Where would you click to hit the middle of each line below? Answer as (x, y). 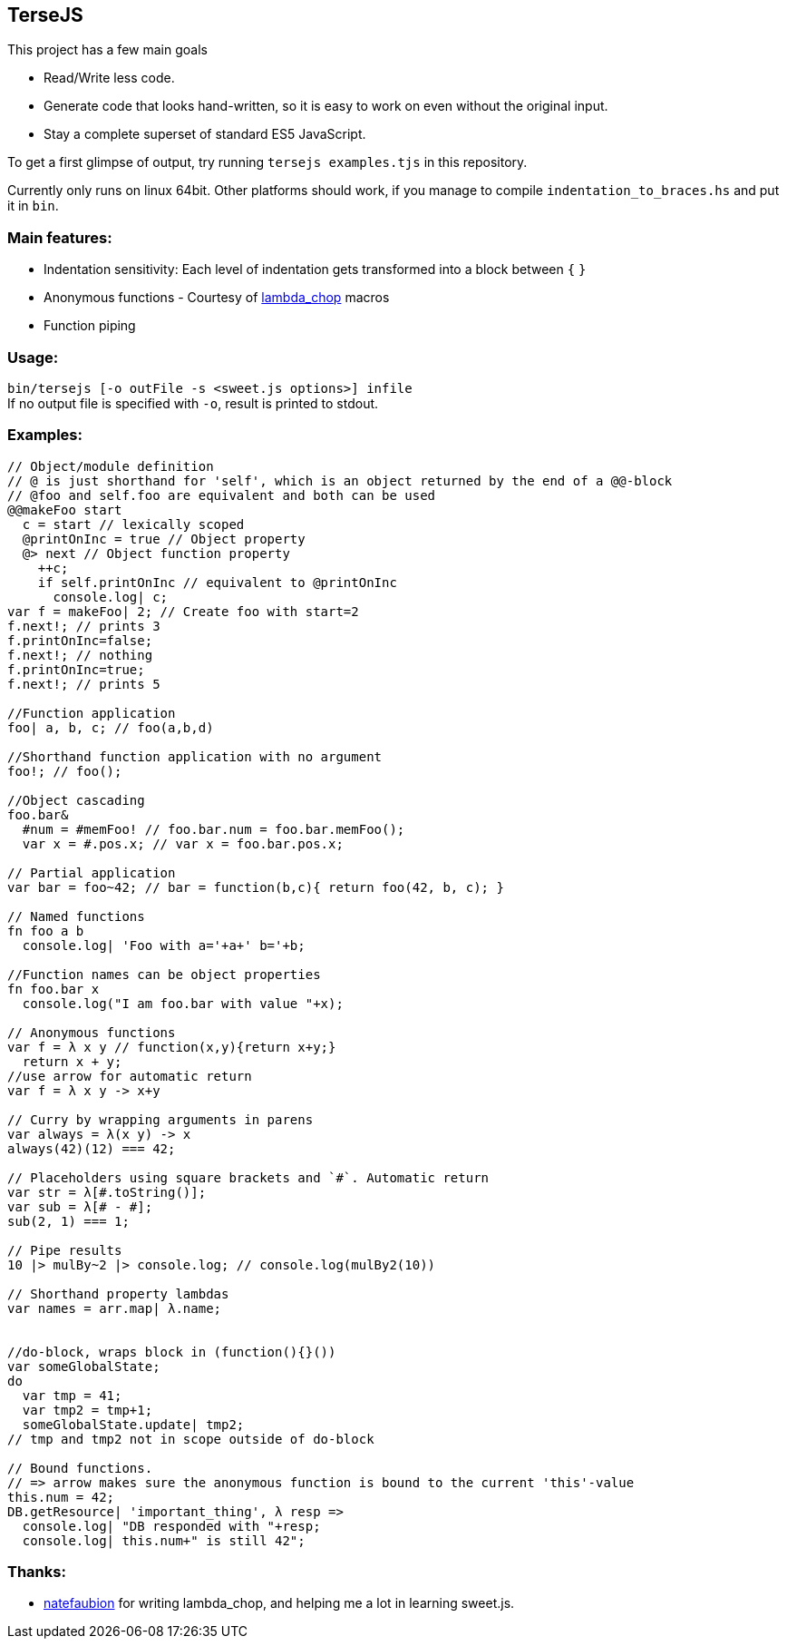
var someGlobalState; (84, 1366)
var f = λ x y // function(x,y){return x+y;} (172, 1047)
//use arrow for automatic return (130, 1076)
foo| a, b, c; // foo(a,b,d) (111, 727)
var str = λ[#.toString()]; (107, 1192)
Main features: (60, 237)
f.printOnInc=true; (76, 669)
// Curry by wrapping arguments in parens (160, 1119)
